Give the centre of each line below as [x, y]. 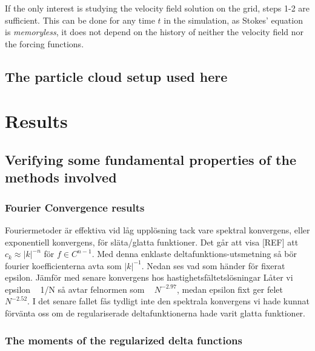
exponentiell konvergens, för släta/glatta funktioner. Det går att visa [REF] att [152, 242]
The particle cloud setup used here [116, 76]
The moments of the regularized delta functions [124, 340]
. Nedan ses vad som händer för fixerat [213, 265]
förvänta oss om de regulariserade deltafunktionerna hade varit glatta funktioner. [155, 313]
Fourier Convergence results [75, 207]
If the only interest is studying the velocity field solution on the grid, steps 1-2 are [157, 8]
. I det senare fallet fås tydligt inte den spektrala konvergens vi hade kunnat [169, 301]
